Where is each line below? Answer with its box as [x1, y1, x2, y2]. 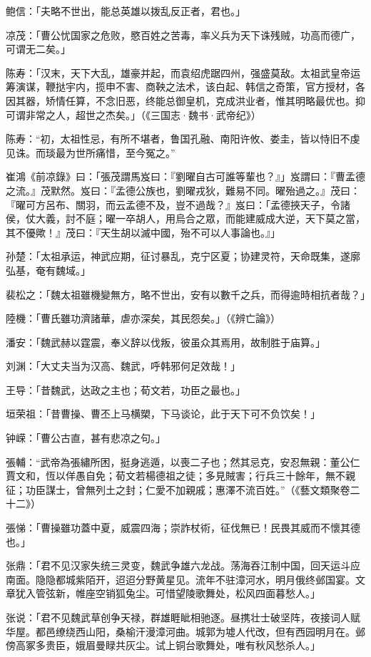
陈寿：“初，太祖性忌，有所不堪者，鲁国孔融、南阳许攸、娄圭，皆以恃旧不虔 [6, 131, 360, 146]
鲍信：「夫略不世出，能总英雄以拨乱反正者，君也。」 [6, 4, 245, 18]
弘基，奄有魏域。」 [6, 262, 91, 277]
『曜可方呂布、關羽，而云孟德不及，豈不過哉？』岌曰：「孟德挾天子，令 [6, 197, 340, 212]
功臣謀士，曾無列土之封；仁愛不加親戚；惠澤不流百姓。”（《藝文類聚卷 [25, 482, 350, 497]
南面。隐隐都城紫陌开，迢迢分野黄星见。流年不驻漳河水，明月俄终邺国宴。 [6, 571, 355, 586]
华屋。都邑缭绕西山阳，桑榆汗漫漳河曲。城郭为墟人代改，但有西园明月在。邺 [6, 624, 365, 638]
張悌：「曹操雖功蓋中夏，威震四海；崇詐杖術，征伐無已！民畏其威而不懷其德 [6, 520, 360, 535]
